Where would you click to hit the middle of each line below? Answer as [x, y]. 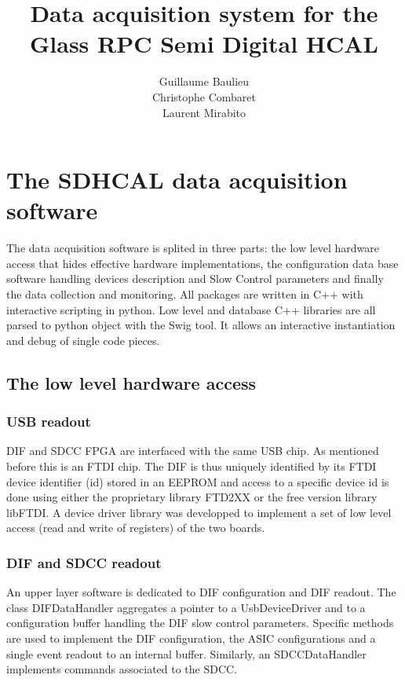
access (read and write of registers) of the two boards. [136, 528]
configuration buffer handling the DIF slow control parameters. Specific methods [200, 623]
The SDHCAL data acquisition [177, 180]
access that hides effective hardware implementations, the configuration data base [202, 263]
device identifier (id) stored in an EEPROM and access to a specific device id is [198, 481]
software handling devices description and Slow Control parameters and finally [195, 279]
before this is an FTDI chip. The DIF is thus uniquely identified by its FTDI [192, 466]
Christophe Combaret [204, 96]
